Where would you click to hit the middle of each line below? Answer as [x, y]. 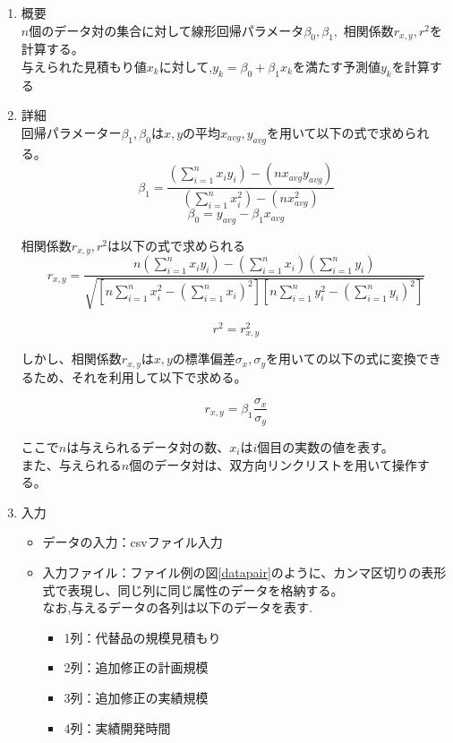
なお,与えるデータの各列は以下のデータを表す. [177, 607]
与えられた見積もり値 [84, 66]
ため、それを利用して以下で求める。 [140, 376]
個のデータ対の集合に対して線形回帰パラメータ [167, 30]
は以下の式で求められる [176, 246]
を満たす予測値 [336, 66]
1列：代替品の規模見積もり [142, 637]
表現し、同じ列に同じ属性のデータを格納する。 [205, 589]
